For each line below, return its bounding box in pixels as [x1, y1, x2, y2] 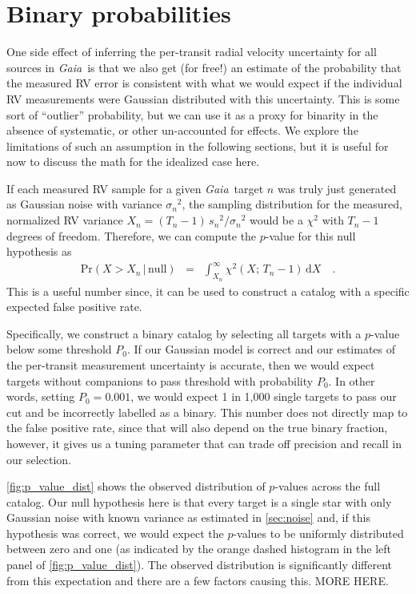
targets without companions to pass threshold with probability [6, 372, 314, 389]
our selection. [6, 451, 72, 467]
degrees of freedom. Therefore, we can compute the [6, 227, 257, 244]
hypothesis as [6, 243, 72, 260]
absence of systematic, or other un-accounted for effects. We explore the [6, 122, 358, 139]
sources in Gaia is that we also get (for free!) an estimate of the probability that [6, 59, 402, 75]
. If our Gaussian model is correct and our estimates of [126, 341, 396, 358]
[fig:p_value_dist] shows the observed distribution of [6, 478, 266, 495]
